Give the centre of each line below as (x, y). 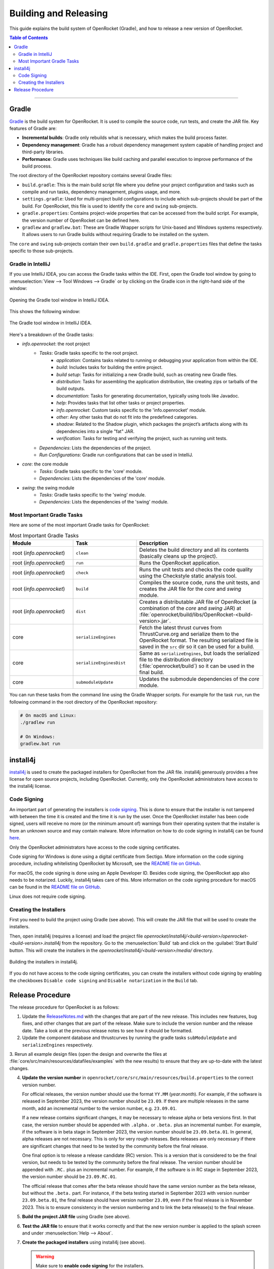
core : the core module (45, 464)
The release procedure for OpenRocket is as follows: (64, 1007)
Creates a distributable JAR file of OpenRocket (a (198, 602)
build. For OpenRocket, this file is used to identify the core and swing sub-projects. (110, 206)
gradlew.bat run (40, 744)
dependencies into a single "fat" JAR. (95, 431)
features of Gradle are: (33, 128)
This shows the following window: (45, 311)
